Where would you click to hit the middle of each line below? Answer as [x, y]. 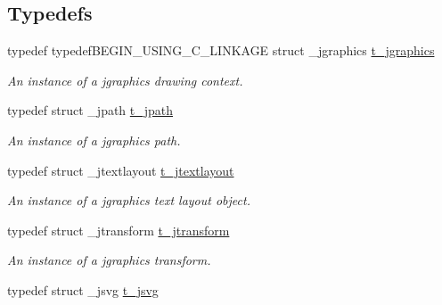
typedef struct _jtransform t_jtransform [119, 230]
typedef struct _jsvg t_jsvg [83, 289]
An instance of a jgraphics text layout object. [129, 200]
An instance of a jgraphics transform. [109, 260]
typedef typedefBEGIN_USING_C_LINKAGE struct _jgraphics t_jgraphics [221, 50]
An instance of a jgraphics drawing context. [125, 80]
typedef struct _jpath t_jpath [90, 110]
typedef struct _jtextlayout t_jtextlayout [121, 170]
